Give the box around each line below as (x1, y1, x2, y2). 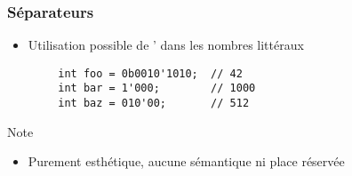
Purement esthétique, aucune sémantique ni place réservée (28, 152, 345, 171)
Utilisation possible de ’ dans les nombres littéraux (28, 36, 304, 54)
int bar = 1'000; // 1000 (58, 82, 256, 95)
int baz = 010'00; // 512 (58, 97, 250, 110)
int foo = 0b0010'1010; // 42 (58, 67, 243, 80)
